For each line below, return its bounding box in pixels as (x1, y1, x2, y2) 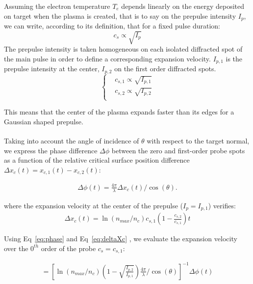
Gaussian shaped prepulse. (4, 116, 83, 126)
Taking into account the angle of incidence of (4, 136, 139, 146)
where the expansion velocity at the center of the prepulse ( (4, 200, 183, 210)
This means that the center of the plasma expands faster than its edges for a (4, 107, 234, 117)
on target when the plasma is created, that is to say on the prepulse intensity (4, 10, 236, 21)
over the (4, 243, 28, 253)
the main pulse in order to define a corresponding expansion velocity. (4, 53, 211, 63)
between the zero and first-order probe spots (111, 145, 245, 155)
